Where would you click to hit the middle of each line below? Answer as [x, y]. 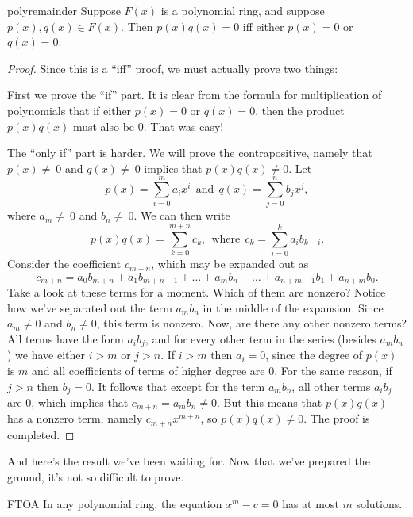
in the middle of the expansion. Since [293, 307]
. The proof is [337, 418]
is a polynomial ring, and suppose [243, 10]
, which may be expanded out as [230, 264]
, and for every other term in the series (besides [261, 338]
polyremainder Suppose [64, 10]
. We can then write [182, 215]
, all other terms [331, 386]
